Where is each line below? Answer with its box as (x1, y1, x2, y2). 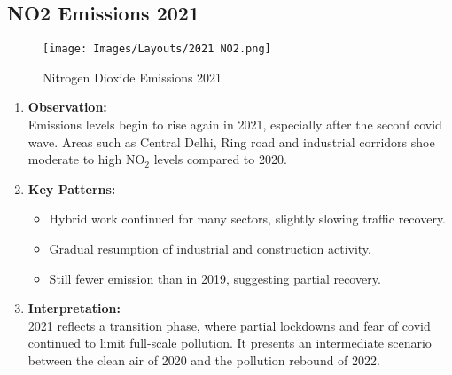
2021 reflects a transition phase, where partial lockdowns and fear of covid (27, 316, 431, 334)
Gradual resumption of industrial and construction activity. (49, 239, 371, 258)
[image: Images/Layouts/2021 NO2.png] (43, 43, 271, 56)
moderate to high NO (27, 150, 145, 168)
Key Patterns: (27, 179, 116, 198)
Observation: (27, 98, 107, 116)
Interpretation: (27, 299, 121, 317)
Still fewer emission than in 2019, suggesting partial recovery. (49, 269, 381, 287)
